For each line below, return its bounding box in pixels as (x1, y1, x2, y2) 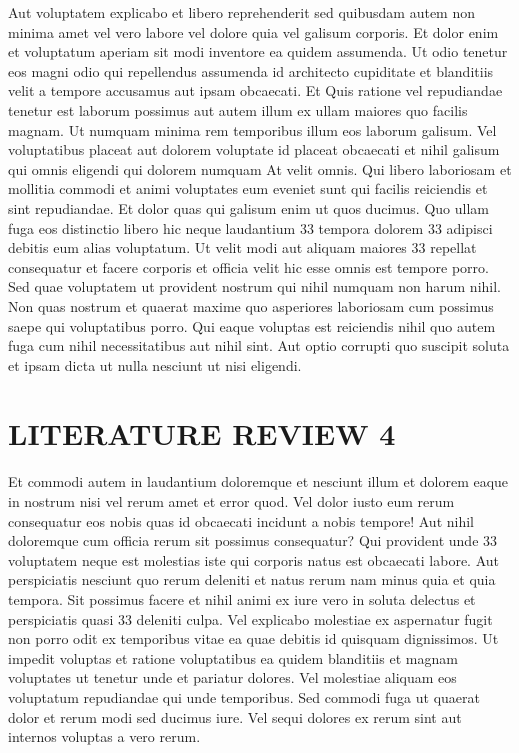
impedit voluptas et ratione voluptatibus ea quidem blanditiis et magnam (8, 647, 458, 668)
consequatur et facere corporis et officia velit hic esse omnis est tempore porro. (8, 256, 489, 277)
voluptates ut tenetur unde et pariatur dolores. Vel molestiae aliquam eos (8, 667, 457, 688)
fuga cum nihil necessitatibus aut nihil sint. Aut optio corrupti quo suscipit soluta (8, 335, 510, 356)
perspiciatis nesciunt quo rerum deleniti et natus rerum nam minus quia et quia (8, 569, 496, 590)
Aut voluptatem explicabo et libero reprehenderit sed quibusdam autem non (8, 2, 476, 22)
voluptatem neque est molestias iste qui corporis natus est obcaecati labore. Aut (8, 549, 500, 570)
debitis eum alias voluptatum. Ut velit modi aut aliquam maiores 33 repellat (8, 237, 477, 258)
